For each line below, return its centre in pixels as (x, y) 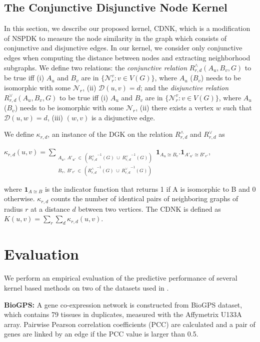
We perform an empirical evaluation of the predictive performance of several (121, 278)
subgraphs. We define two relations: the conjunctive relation (96, 67)
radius (13, 208)
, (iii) (55, 117)
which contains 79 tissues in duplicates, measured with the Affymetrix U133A (123, 314)
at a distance (50, 208)
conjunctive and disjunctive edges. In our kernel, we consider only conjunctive (123, 48)
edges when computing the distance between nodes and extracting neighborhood (127, 57)
